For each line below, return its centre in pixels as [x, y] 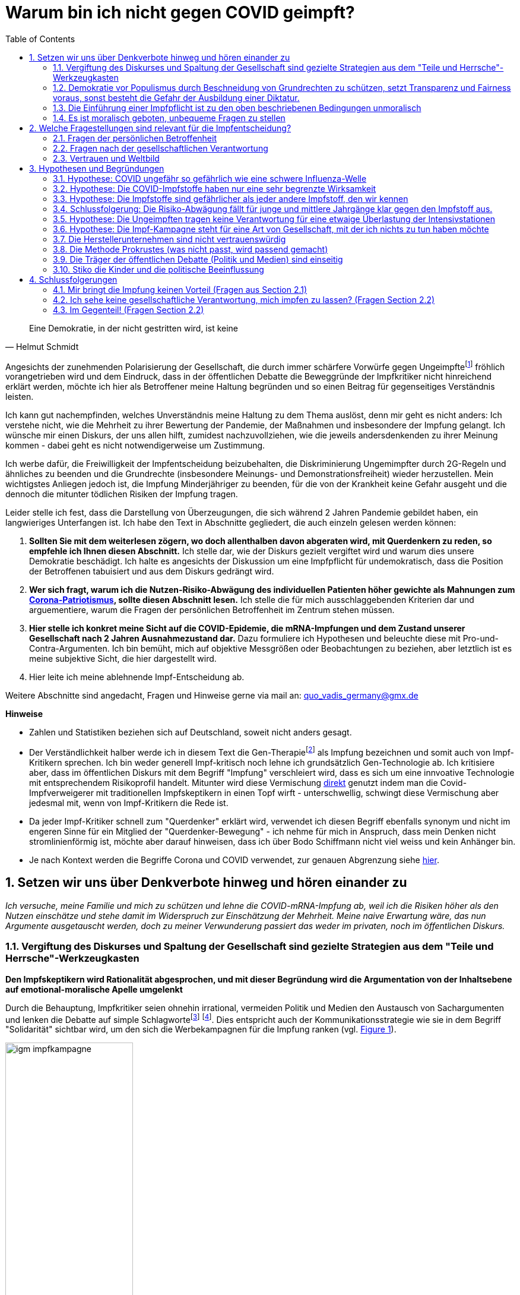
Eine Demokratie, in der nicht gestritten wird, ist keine [134, 328]
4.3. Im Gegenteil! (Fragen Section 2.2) [129, 309]
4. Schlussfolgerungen [73, 279]
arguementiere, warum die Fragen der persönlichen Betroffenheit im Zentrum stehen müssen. [212, 610]
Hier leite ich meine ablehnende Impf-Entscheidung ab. [137, 677]
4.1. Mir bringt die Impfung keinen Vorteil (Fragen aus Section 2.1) [180, 289]
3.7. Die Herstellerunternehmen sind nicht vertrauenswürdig [169, 239]
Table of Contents [40, 39]
